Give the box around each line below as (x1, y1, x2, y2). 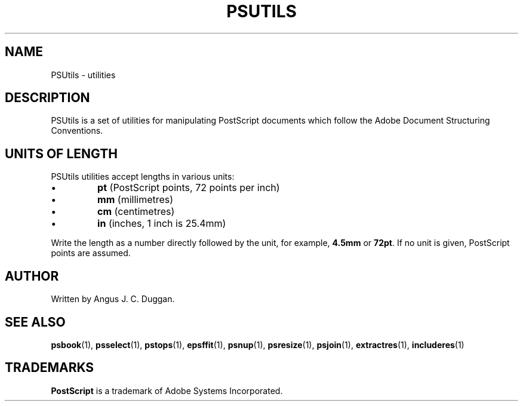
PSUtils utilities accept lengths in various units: (51, 171, 235, 182)
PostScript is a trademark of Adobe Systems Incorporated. (51, 385, 283, 396)
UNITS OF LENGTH (5, 146, 118, 161)
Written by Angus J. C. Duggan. (51, 294, 175, 304)
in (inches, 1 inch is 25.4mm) (97, 217, 226, 230)
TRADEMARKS (5, 360, 94, 376)
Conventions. (51, 125, 103, 136)
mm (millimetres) (97, 193, 174, 206)
